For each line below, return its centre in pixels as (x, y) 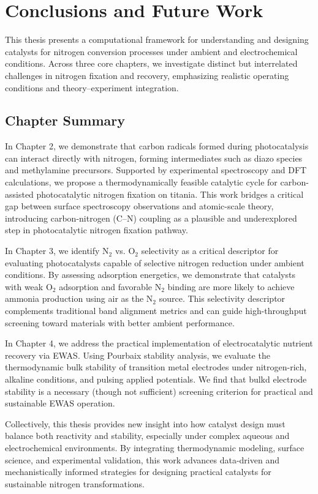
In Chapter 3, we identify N (57, 251)
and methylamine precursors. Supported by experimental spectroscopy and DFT (156, 170)
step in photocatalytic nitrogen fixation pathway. (97, 230)
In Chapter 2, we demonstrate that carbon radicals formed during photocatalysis (157, 146)
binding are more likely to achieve (231, 286)
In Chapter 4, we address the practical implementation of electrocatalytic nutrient (159, 343)
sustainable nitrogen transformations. (75, 483)
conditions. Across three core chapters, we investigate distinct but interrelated (151, 63)
